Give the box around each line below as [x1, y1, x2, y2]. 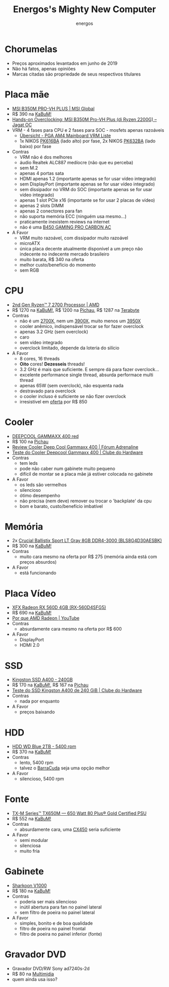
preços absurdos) [19, 559, 57, 565]
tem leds [19, 460, 38, 466]
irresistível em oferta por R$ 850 [19, 398, 88, 405]
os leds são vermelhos [19, 482, 67, 488]
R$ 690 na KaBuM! [12, 610, 52, 616]
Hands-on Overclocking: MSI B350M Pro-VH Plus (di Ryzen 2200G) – [12, 116, 157, 122]
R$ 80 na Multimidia [12, 971, 54, 977]
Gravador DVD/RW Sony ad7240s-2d [12, 966, 90, 972]
